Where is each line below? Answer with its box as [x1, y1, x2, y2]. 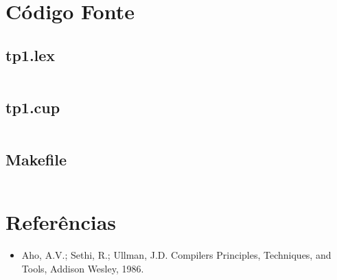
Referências [5, 208, 117, 236]
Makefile [5, 149, 67, 170]
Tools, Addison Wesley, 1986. [21, 261, 144, 275]
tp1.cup [5, 96, 60, 117]
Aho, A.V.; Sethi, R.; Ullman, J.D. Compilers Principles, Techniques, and [21, 248, 332, 262]
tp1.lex [5, 44, 56, 65]
